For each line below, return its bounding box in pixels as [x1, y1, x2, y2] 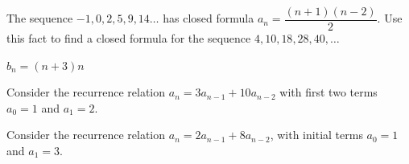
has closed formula [163, 10, 254, 27]
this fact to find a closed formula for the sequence [6, 30, 251, 47]
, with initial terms [270, 126, 363, 143]
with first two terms [279, 84, 378, 100]
